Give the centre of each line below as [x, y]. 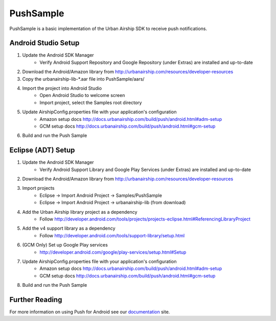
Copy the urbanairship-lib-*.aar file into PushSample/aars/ [83, 79]
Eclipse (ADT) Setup [42, 150]
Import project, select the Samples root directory [91, 103]
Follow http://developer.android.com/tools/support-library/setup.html [112, 235]
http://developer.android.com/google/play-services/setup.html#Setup [113, 252]
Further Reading [36, 299]
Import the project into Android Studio [62, 88]
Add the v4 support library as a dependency [69, 228]
